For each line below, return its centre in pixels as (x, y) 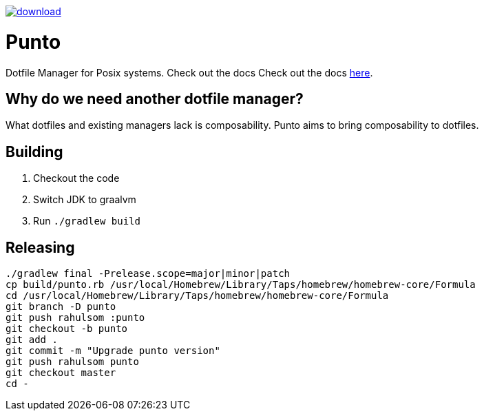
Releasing (40, 247)
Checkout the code (76, 178)
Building (34, 152)
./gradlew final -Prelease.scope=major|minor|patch (148, 274)
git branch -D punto (61, 307)
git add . (32, 340)
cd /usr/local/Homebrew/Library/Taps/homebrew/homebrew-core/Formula (197, 296)
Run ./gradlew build (87, 221)
